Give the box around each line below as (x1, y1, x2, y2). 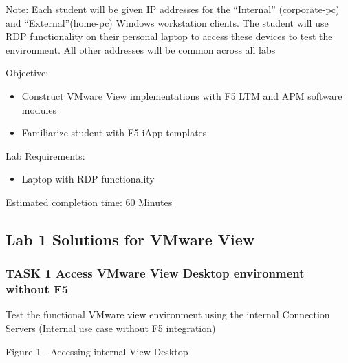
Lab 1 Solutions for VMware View (6, 228, 255, 249)
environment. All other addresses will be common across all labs (6, 42, 276, 56)
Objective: (6, 65, 49, 80)
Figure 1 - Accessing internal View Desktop (6, 344, 188, 358)
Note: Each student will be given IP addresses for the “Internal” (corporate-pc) (6, 2, 340, 16)
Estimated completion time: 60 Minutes (6, 194, 173, 209)
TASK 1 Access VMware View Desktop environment (6, 265, 305, 282)
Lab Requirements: (6, 148, 85, 163)
